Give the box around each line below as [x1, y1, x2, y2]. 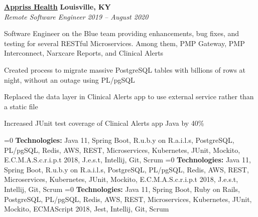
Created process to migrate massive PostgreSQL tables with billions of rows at [4, 64, 246, 75]
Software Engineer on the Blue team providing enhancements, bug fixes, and [4, 28, 239, 39]
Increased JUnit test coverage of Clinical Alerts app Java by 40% [4, 118, 204, 128]
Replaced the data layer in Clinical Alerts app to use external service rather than [4, 91, 254, 102]
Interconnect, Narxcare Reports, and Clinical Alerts [4, 48, 164, 58]
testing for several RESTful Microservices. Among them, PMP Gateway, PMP [4, 38, 245, 48]
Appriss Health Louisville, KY [4, 2, 111, 12]
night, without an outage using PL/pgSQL [4, 74, 135, 85]
